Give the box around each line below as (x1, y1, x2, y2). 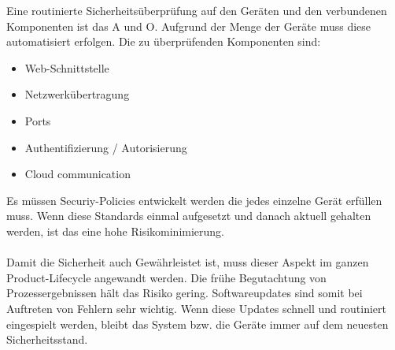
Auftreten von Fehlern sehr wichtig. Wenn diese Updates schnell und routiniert (6, 300, 386, 316)
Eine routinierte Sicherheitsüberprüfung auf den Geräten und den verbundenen (6, 2, 387, 18)
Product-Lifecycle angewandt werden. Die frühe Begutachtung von (6, 269, 327, 285)
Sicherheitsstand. (6, 331, 88, 348)
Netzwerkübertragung (24, 86, 130, 102)
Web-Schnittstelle (24, 59, 109, 76)
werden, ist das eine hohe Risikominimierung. (6, 222, 225, 239)
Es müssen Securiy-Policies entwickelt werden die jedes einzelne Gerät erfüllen (6, 192, 382, 208)
